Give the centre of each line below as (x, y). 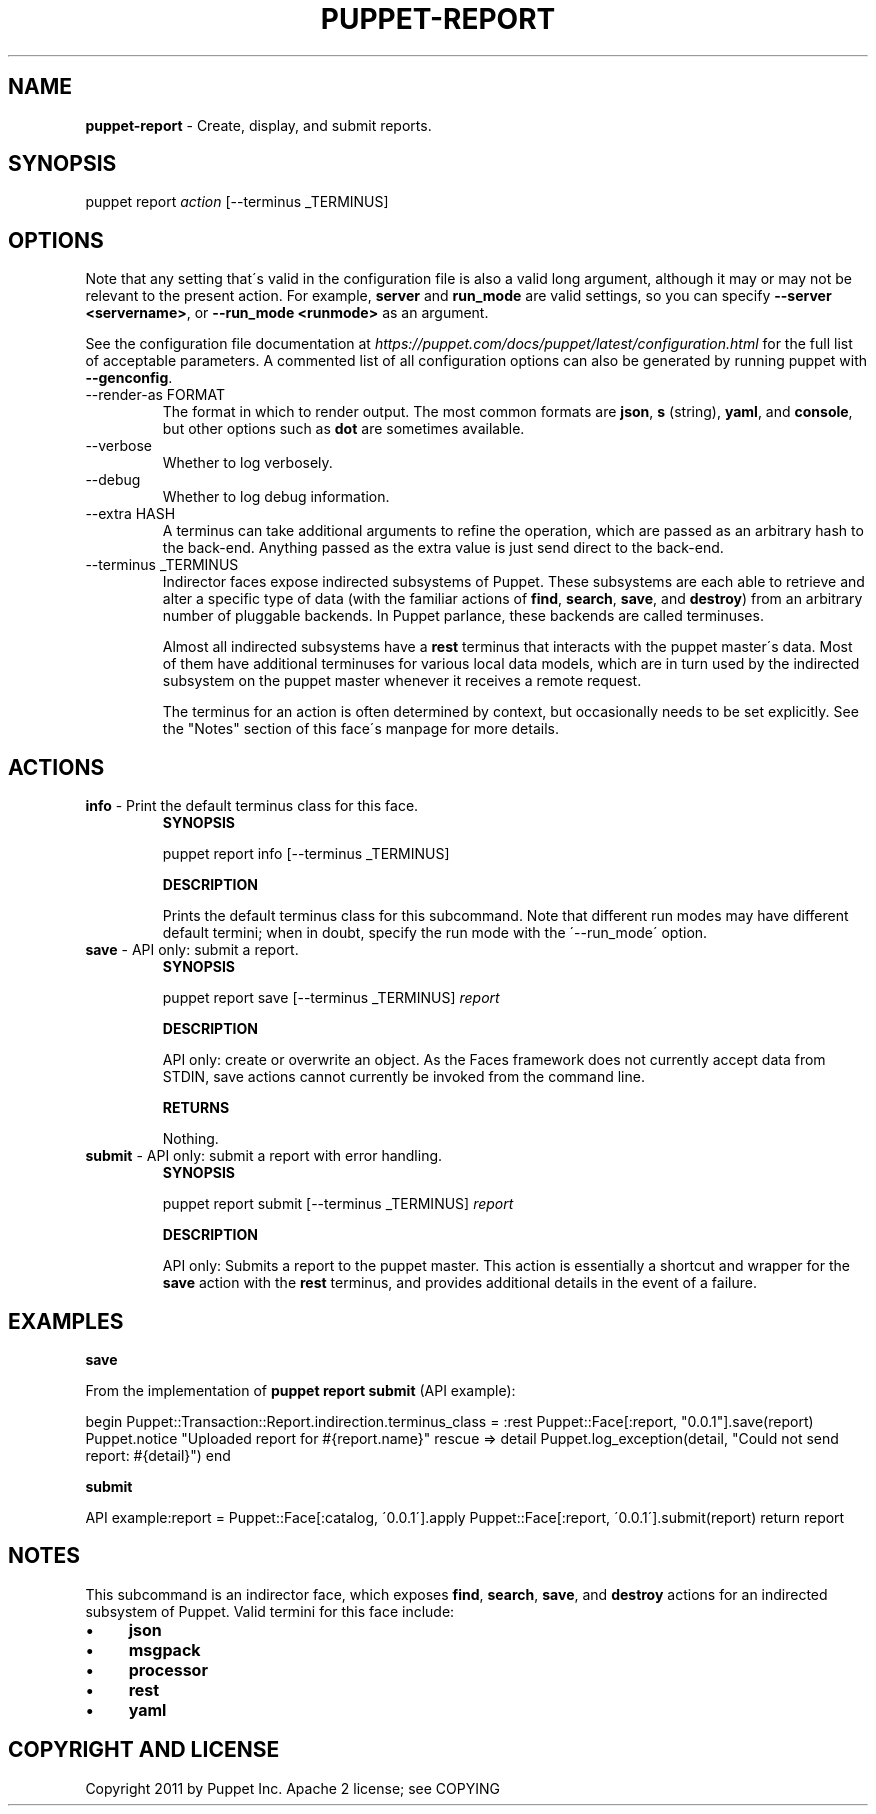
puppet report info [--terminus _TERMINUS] (306, 854)
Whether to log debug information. (276, 497)
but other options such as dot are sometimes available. (343, 429)
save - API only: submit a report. (192, 950)
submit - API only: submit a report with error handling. (264, 1156)
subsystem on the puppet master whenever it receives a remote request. (402, 681)
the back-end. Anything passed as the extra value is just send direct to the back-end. (443, 548)
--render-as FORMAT (155, 395)
